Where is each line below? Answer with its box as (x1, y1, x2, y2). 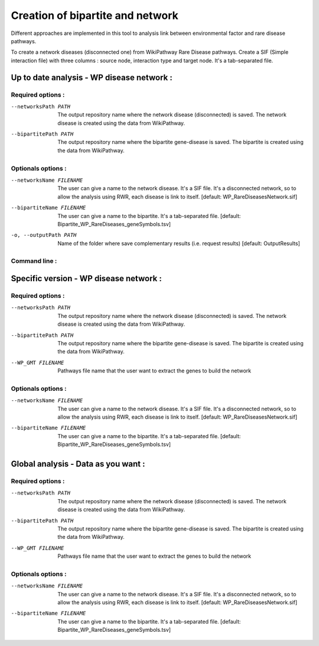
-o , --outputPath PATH (11, 232, 77, 239)
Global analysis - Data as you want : (11, 459, 145, 469)
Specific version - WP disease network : (11, 274, 162, 284)
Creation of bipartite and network (11, 9, 178, 22)
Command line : (11, 257, 57, 265)
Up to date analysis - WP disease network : (11, 72, 172, 82)
